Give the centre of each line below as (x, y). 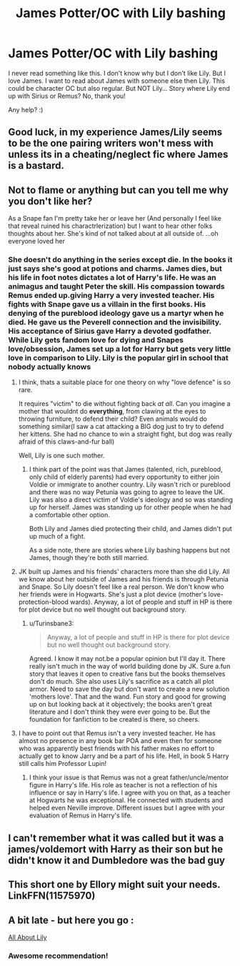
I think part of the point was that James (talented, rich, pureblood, (126, 469)
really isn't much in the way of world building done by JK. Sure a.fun (130, 667)
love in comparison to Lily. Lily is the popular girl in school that (119, 358)
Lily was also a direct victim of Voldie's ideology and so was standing (131, 500)
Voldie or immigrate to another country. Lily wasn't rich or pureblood (130, 484)
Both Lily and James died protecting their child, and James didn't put (131, 529)
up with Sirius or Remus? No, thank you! (67, 96)
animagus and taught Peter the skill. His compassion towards (116, 287)
